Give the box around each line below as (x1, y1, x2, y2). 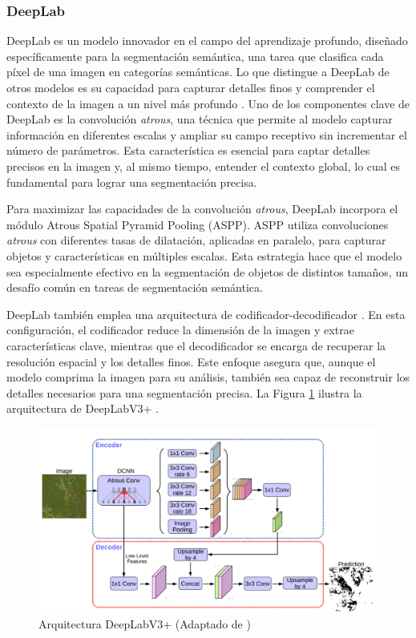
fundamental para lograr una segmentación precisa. (6, 173, 257, 190)
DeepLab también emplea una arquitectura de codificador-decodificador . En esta (6, 305, 406, 322)
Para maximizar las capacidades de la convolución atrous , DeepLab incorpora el (6, 200, 398, 217)
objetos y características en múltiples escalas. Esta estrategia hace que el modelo (6, 247, 402, 264)
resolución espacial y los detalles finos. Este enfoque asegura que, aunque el (6, 353, 376, 369)
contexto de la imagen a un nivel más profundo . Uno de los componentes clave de (6, 95, 410, 111)
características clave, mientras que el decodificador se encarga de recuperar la (6, 337, 386, 353)
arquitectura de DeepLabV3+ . (6, 400, 159, 417)
